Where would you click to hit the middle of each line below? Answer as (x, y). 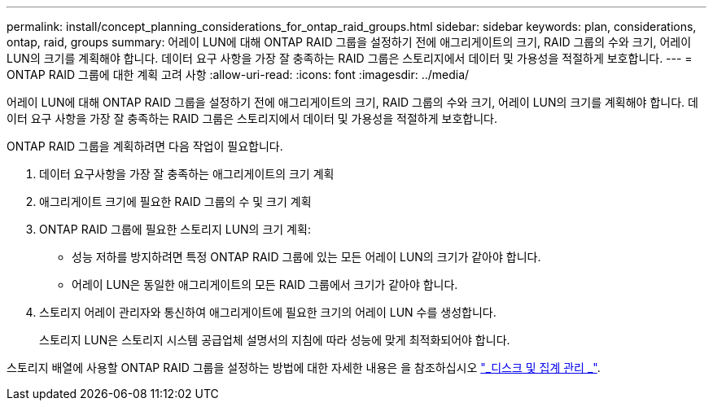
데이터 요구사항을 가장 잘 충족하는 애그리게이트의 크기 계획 (187, 174)
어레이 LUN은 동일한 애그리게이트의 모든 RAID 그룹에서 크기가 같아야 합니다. (265, 284)
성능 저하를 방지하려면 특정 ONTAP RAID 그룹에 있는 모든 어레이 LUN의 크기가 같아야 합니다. (306, 257)
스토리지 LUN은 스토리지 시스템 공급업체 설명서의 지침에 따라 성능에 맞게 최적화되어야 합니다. (275, 340)
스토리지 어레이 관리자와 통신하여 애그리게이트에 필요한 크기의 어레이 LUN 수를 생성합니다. (268, 312)
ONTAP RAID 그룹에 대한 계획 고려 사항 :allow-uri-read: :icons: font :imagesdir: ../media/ (238, 74)
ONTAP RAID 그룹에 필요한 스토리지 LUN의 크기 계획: (175, 229)
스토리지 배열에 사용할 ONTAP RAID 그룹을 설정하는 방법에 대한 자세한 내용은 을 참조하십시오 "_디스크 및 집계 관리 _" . (304, 368)
